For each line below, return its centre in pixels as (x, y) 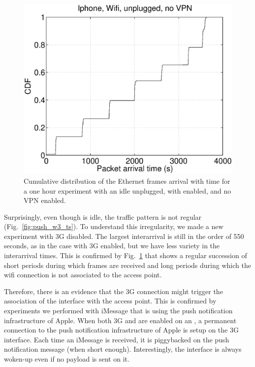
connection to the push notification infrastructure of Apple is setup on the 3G (121, 330)
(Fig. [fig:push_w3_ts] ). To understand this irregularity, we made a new (114, 226)
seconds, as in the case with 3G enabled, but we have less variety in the (112, 246)
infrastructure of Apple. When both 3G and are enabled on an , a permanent (120, 320)
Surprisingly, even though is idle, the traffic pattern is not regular (103, 217)
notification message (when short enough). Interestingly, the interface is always (123, 349)
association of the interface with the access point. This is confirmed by (110, 301)
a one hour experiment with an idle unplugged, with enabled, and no (127, 190)
